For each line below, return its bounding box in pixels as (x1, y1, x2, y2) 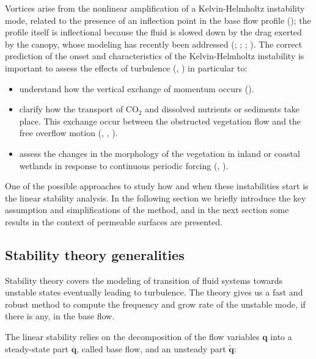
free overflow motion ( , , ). (19, 126, 118, 139)
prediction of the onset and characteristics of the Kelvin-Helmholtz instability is (5, 49, 304, 62)
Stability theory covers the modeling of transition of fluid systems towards (5, 274, 283, 286)
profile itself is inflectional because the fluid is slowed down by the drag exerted (5, 26, 302, 38)
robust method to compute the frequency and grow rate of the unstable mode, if (5, 297, 306, 310)
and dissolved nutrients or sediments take (145, 103, 300, 115)
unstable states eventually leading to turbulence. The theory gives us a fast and (5, 286, 303, 299)
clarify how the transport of (19, 103, 123, 115)
